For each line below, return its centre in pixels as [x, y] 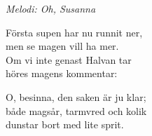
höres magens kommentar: [62, 73]
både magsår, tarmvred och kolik [76, 110]
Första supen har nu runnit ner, [74, 32]
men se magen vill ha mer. [62, 46]
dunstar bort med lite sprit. [65, 124]
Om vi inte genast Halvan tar [69, 59]
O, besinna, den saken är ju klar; [76, 96]
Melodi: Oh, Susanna [51, 8]
